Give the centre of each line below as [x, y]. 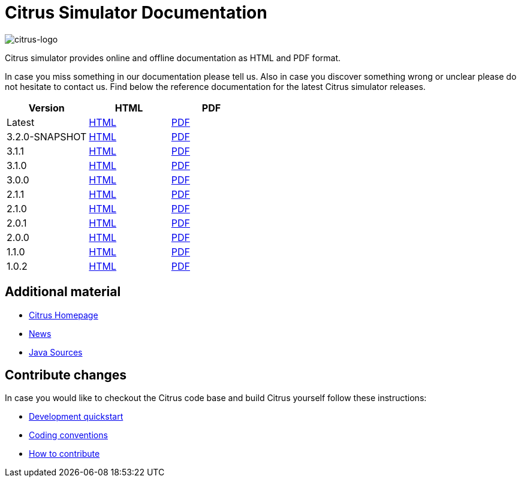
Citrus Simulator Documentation [136, 13]
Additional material [63, 292]
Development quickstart [76, 417]
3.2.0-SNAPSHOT [47, 136]
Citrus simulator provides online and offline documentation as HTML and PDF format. [173, 58]
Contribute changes [66, 375]
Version [46, 108]
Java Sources [56, 352]
